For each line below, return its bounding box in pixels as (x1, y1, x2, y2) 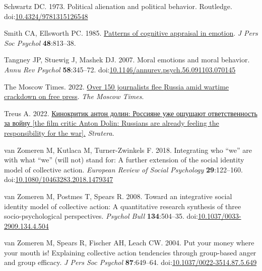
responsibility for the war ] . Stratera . (4, 127, 114, 138)
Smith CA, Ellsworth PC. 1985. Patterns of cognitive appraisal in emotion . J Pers (4, 28, 258, 38)
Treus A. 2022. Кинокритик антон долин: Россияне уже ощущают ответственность (4, 108, 257, 118)
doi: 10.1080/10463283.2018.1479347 (4, 174, 113, 185)
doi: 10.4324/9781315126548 (4, 11, 88, 21)
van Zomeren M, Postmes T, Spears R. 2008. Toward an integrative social (4, 191, 232, 201)
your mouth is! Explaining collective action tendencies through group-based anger (4, 247, 256, 257)
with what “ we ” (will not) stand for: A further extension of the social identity (4, 154, 244, 165)
